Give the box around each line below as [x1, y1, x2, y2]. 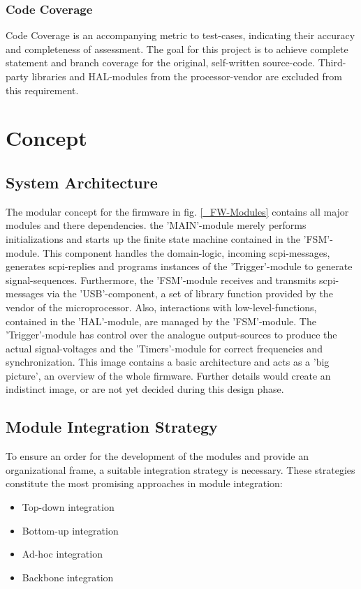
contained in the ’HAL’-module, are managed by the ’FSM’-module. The [6, 313, 316, 328]
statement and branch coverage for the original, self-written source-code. [6, 55, 316, 70]
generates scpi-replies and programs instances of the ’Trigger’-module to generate [6, 259, 353, 274]
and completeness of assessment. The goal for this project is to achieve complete [6, 41, 348, 56]
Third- [318, 55, 346, 70]
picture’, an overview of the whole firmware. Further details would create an [6, 368, 331, 382]
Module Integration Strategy [6, 416, 218, 438]
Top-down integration [22, 500, 115, 514]
